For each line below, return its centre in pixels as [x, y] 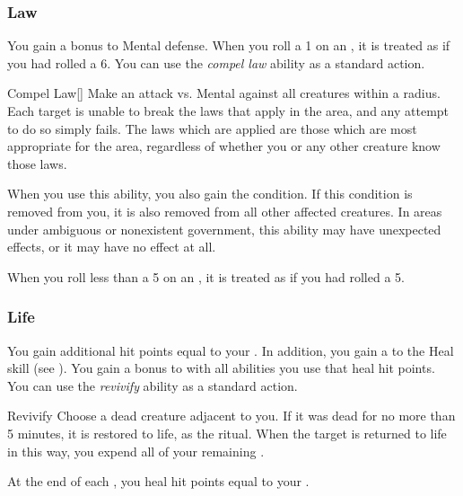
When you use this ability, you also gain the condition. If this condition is [210, 194]
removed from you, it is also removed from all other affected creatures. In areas [225, 211]
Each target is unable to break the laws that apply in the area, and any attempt [228, 111]
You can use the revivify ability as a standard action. [153, 385]
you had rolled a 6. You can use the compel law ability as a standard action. [216, 62]
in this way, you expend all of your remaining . [136, 451]
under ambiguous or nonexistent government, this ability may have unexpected [224, 229]
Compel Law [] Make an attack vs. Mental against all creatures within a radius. [224, 93]
